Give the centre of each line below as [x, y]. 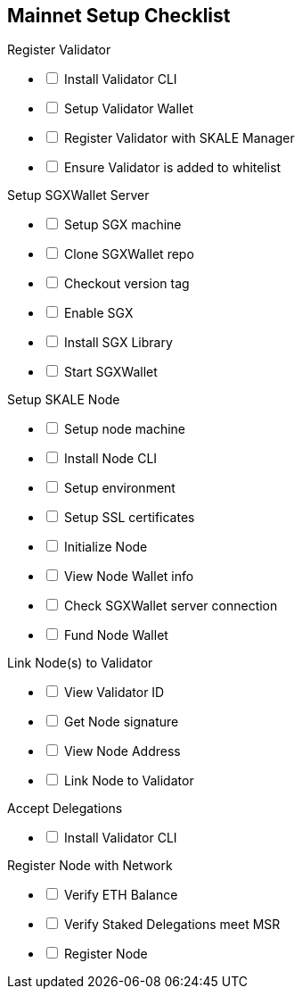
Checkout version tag [127, 284]
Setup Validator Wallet [128, 109]
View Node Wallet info [129, 577]
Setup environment [119, 488]
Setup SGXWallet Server [78, 195]
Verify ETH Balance [121, 895]
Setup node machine [125, 429]
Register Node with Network [90, 866]
